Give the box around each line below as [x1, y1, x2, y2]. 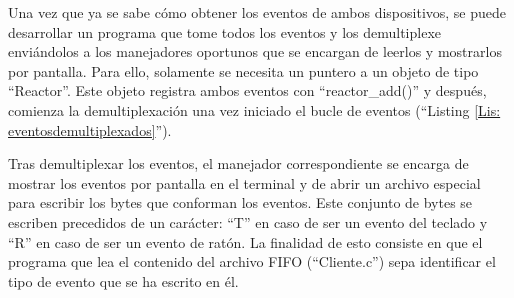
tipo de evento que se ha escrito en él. [8, 270, 239, 291]
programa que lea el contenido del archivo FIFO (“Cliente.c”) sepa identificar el [8, 251, 496, 272]
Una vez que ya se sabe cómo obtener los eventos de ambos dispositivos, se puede [8, 2, 507, 22]
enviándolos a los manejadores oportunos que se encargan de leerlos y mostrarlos [8, 41, 502, 62]
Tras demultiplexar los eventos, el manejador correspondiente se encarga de [8, 153, 469, 174]
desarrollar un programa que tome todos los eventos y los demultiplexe [8, 21, 442, 42]
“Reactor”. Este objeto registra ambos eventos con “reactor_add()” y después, [8, 80, 487, 101]
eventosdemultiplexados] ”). [8, 119, 172, 140]
